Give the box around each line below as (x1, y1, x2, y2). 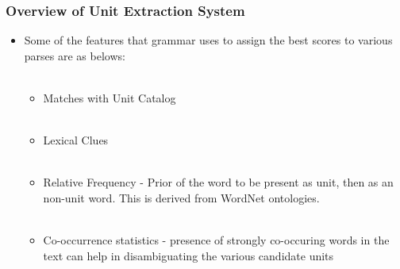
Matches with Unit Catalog (43, 90, 176, 106)
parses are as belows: (24, 47, 125, 63)
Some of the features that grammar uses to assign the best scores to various (24, 32, 393, 48)
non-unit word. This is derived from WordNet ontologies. (43, 189, 320, 206)
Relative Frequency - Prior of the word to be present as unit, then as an (43, 174, 394, 190)
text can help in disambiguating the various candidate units (43, 247, 334, 263)
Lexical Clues (43, 132, 109, 148)
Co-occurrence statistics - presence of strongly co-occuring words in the (43, 232, 390, 248)
